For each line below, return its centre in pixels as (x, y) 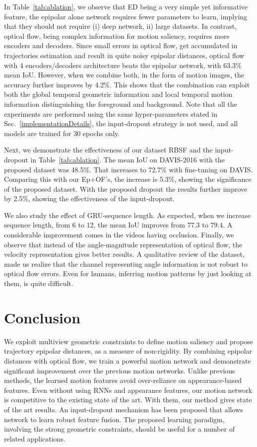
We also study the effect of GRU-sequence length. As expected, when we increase (127, 215)
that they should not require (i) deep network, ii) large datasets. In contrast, (121, 26)
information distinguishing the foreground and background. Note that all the (121, 104)
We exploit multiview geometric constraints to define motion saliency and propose (129, 341)
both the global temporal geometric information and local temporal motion (118, 94)
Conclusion (42, 317)
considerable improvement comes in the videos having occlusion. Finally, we (119, 235)
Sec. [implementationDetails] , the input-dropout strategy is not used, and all (121, 123)
